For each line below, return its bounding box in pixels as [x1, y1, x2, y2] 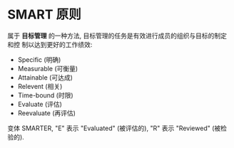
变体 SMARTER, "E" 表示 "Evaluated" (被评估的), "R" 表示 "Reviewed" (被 [7, 124, 221, 132]
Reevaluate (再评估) [17, 108, 76, 117]
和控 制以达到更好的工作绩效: [7, 40, 93, 48]
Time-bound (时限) [17, 90, 73, 100]
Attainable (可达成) [17, 73, 73, 82]
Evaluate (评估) [17, 100, 63, 108]
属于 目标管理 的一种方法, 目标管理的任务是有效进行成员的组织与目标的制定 [7, 31, 227, 40]
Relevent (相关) [17, 82, 63, 90]
